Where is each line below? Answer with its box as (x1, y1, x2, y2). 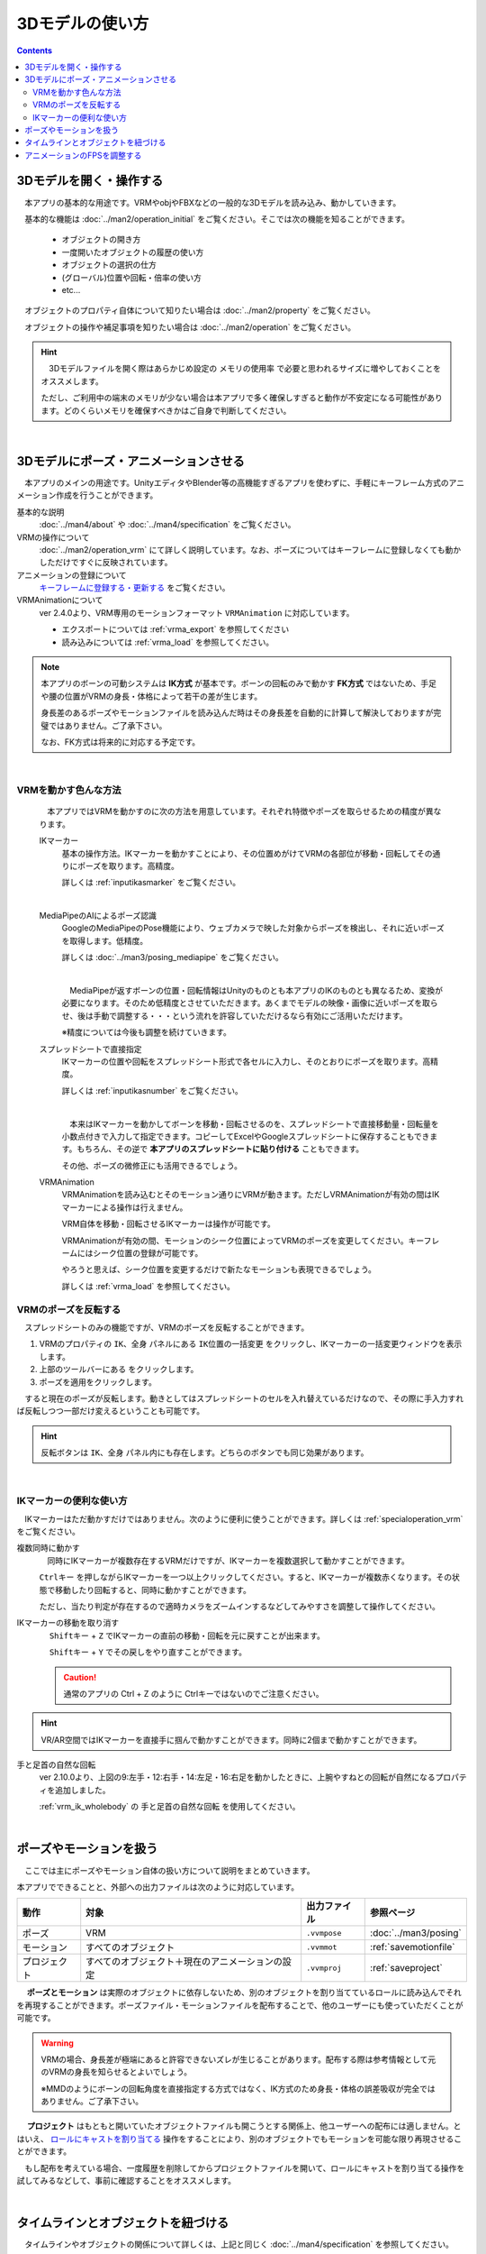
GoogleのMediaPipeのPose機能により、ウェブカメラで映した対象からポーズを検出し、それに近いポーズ (61, 922, 445, 933)
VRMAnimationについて (16, 595, 103, 606)
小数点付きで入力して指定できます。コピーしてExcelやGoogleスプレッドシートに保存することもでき (61, 1131, 430, 1141)
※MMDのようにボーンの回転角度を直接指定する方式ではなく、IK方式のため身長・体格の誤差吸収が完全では (40, 2083, 436, 2094)
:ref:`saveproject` (370, 1962, 443, 1975)
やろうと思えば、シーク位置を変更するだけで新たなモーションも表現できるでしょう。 (61, 1264, 377, 1275)
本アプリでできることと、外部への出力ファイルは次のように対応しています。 (16, 1881, 300, 1892)
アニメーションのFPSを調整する (24, 150, 142, 160)
